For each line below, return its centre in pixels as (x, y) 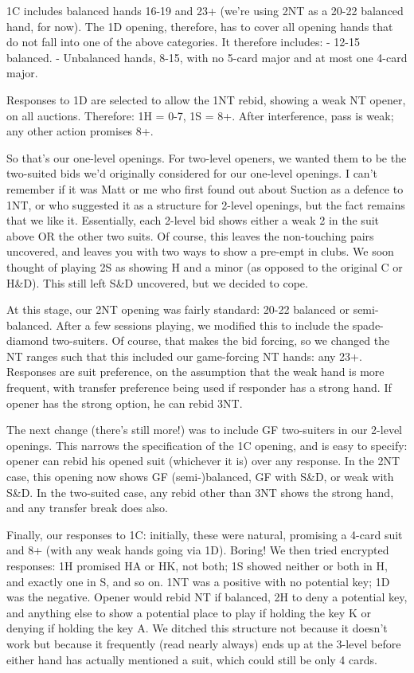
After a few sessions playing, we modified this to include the (203, 325)
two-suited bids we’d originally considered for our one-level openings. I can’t (192, 173)
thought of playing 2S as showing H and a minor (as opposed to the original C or (205, 266)
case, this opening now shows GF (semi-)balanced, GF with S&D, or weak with (200, 477)
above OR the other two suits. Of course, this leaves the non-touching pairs (190, 235)
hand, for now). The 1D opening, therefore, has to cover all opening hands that (200, 26)
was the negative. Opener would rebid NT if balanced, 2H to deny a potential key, (207, 597)
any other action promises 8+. (80, 131)
